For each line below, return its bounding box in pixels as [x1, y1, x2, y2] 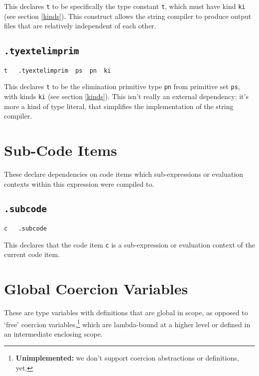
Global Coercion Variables [4, 278, 188, 298]
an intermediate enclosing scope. [4, 328, 103, 339]
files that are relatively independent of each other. [4, 20, 156, 31]
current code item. [4, 249, 60, 259]
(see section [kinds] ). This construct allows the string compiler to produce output [4, 10, 252, 21]
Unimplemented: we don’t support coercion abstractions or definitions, [15, 353, 239, 363]
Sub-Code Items [4, 139, 118, 160]
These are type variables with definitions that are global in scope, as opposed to [4, 307, 248, 317]
